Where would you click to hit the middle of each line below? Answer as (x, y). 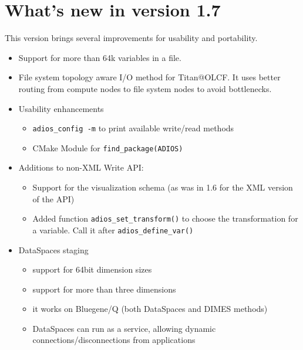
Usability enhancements (61, 108)
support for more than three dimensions (104, 289)
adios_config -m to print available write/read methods (133, 128)
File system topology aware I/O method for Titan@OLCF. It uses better (149, 77)
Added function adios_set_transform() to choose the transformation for (165, 218)
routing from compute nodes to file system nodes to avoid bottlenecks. (145, 88)
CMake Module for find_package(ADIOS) (108, 147)
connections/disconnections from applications (114, 340)
